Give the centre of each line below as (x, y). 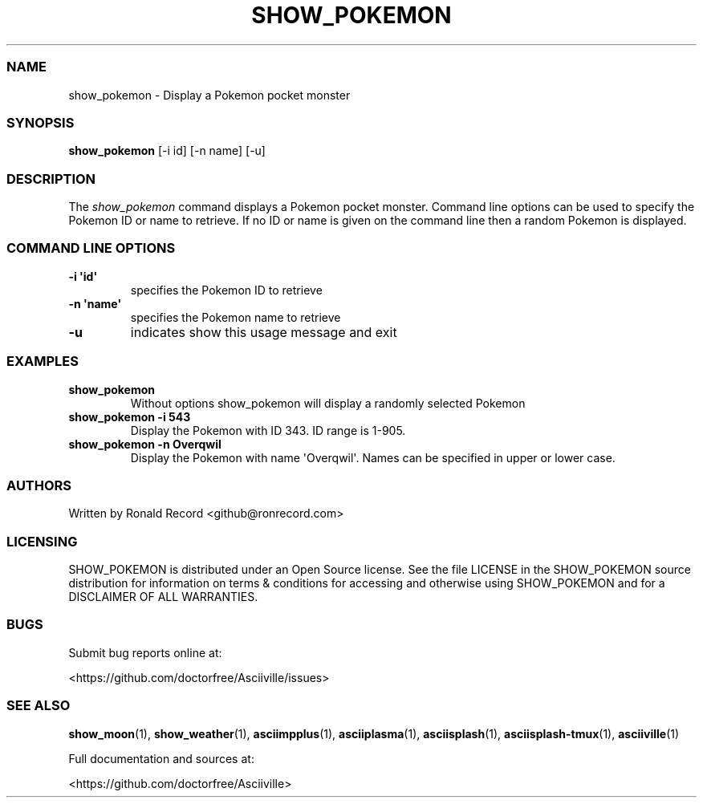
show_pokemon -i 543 (130, 416)
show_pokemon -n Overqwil (145, 444)
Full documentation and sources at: (161, 758)
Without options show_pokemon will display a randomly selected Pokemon (328, 403)
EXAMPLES (43, 361)
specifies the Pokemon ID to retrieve (226, 290)
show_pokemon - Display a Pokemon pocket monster (209, 95)
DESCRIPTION (51, 179)
